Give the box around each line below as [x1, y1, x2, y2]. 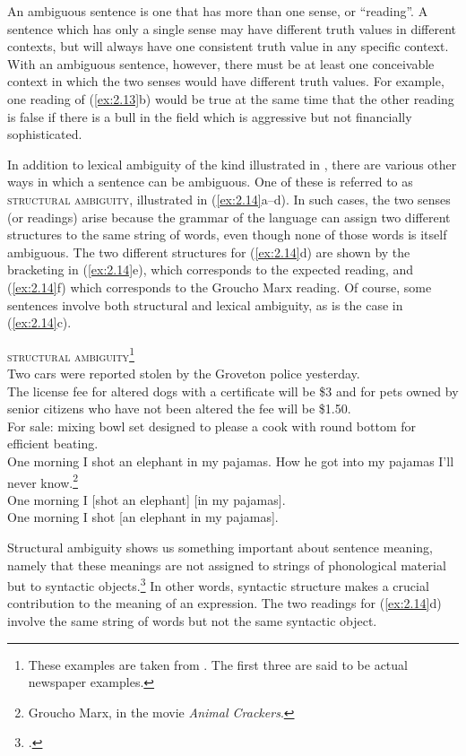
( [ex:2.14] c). [7, 313, 72, 332]
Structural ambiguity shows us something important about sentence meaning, [7, 537, 433, 556]
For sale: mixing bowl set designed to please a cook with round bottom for [7, 416, 417, 435]
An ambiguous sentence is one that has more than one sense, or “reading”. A [7, 2, 428, 20]
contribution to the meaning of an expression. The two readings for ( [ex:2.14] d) [7, 594, 442, 613]
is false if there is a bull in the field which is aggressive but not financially [7, 107, 412, 126]
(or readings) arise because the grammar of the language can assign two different [7, 207, 451, 226]
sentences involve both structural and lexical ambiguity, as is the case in [7, 295, 403, 314]
